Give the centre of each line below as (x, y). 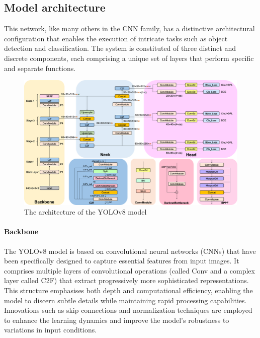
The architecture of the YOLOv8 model (85, 212)
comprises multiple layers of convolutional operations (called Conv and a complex (129, 270)
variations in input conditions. (51, 330)
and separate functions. (40, 68)
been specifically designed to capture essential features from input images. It (122, 261)
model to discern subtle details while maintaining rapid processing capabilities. (125, 300)
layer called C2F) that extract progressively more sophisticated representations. (126, 280)
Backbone (21, 231)
